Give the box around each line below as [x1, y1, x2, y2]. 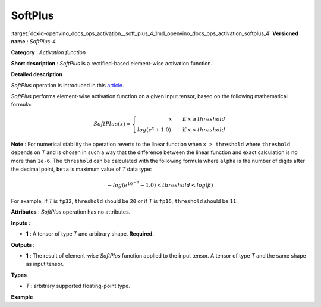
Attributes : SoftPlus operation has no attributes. [11, 208, 131, 215]
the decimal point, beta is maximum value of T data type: [11, 165, 152, 173]
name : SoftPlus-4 [11, 37, 56, 45]
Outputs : [11, 241, 35, 248]
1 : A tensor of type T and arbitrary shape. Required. [26, 230, 155, 237]
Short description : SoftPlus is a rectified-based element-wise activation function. [11, 59, 213, 67]
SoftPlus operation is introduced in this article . [11, 82, 124, 89]
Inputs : [11, 219, 31, 226]
